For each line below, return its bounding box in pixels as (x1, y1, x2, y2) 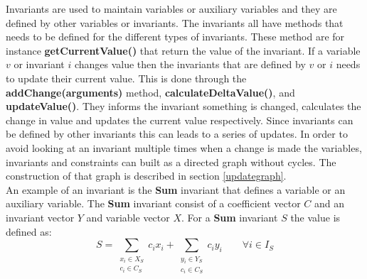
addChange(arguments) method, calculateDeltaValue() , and (6, 84, 295, 99)
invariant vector (6, 209, 75, 224)
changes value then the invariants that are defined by (74, 57, 306, 72)
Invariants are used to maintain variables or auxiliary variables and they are (6, 1, 337, 16)
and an (314, 196, 345, 211)
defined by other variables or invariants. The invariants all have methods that (6, 15, 344, 30)
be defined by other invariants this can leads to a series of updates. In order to (6, 126, 348, 141)
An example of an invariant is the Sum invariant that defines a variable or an (6, 182, 346, 197)
